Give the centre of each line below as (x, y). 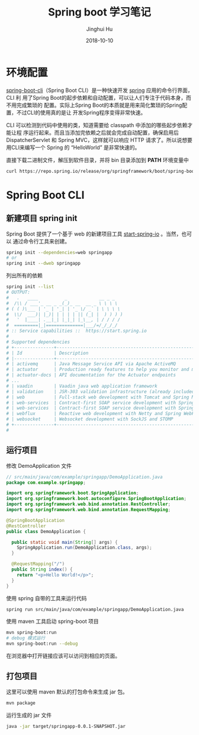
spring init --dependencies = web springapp (59, 252)
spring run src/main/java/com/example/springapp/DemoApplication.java (95, 609)
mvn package (21, 703)
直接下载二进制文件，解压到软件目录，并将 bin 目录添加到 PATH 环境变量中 (97, 160)
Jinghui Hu (99, 29)
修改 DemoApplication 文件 (39, 465)
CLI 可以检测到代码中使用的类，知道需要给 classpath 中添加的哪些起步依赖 (97, 125)
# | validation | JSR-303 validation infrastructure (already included (100, 392)
